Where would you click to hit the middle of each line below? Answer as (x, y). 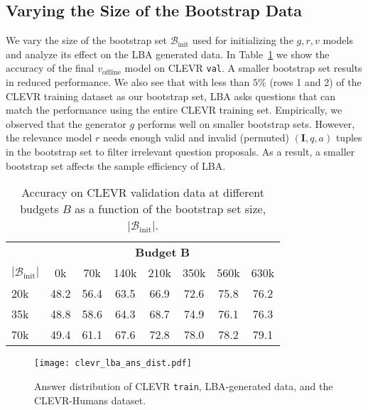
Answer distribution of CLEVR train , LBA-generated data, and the (184, 385)
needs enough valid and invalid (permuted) (196, 137)
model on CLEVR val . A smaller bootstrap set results (243, 68)
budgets (39, 209)
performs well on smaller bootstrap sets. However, (246, 123)
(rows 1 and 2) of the (315, 82)
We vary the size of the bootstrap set (87, 40)
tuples (349, 137)
